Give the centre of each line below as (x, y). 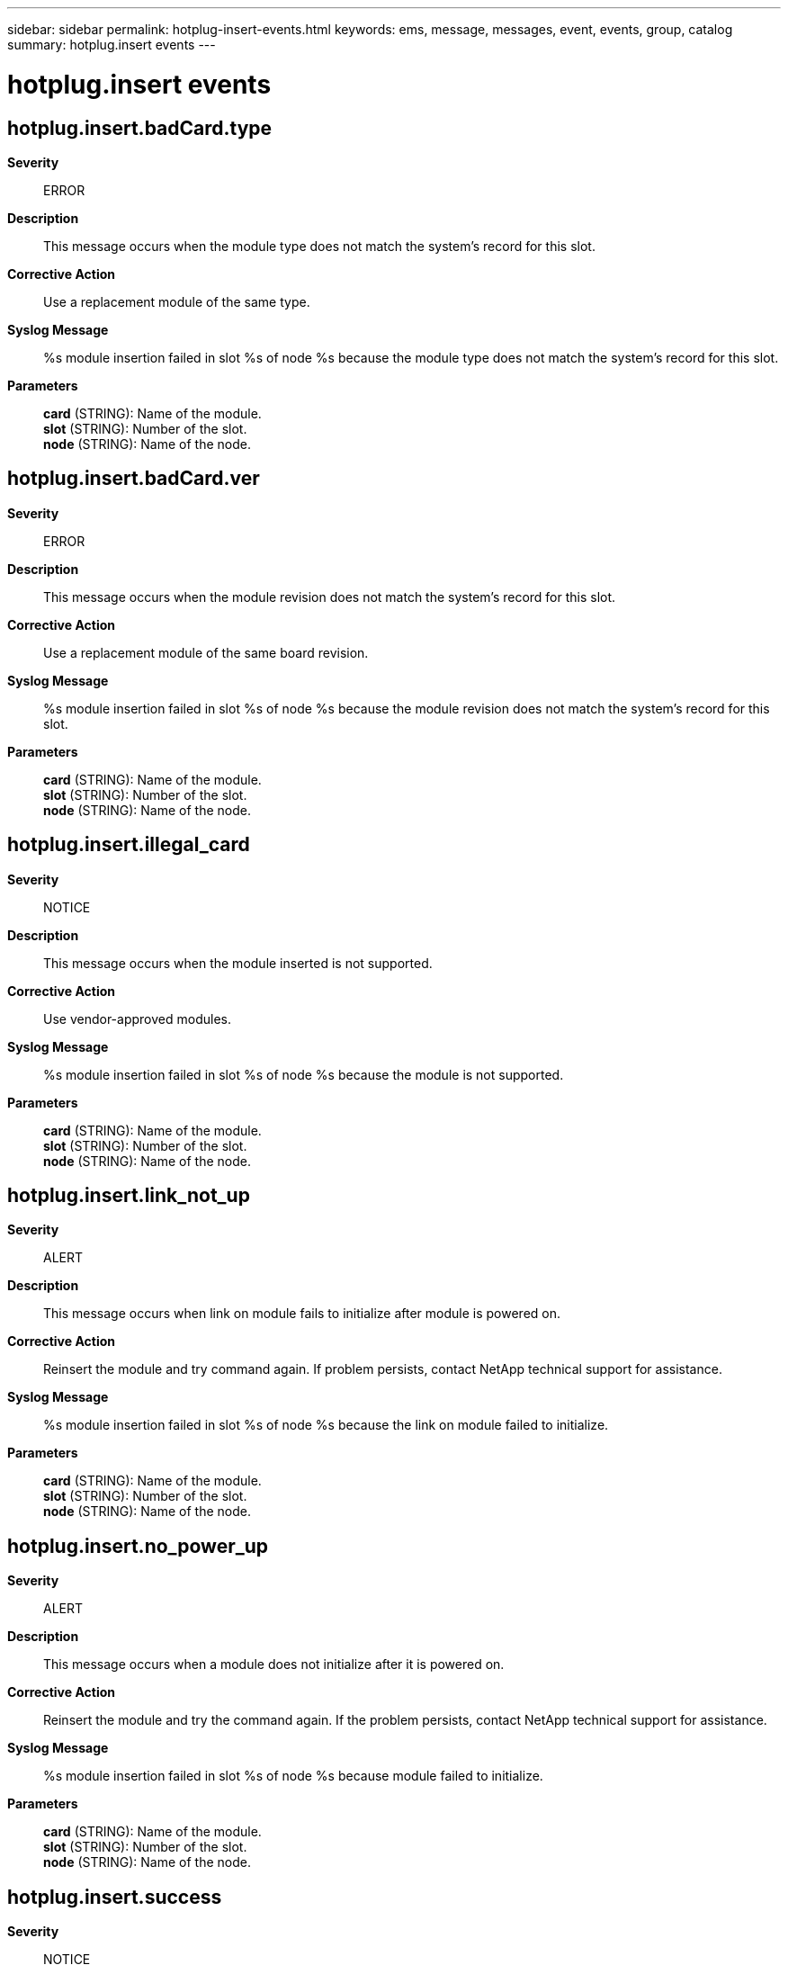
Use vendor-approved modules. (137, 1018)
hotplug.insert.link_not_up (129, 1196)
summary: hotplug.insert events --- (112, 45)
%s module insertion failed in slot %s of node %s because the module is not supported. (304, 1074)
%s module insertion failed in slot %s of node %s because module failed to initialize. (293, 1776)
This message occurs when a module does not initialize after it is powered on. (274, 1664)
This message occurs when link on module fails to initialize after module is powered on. (302, 1314)
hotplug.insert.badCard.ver (134, 479)
